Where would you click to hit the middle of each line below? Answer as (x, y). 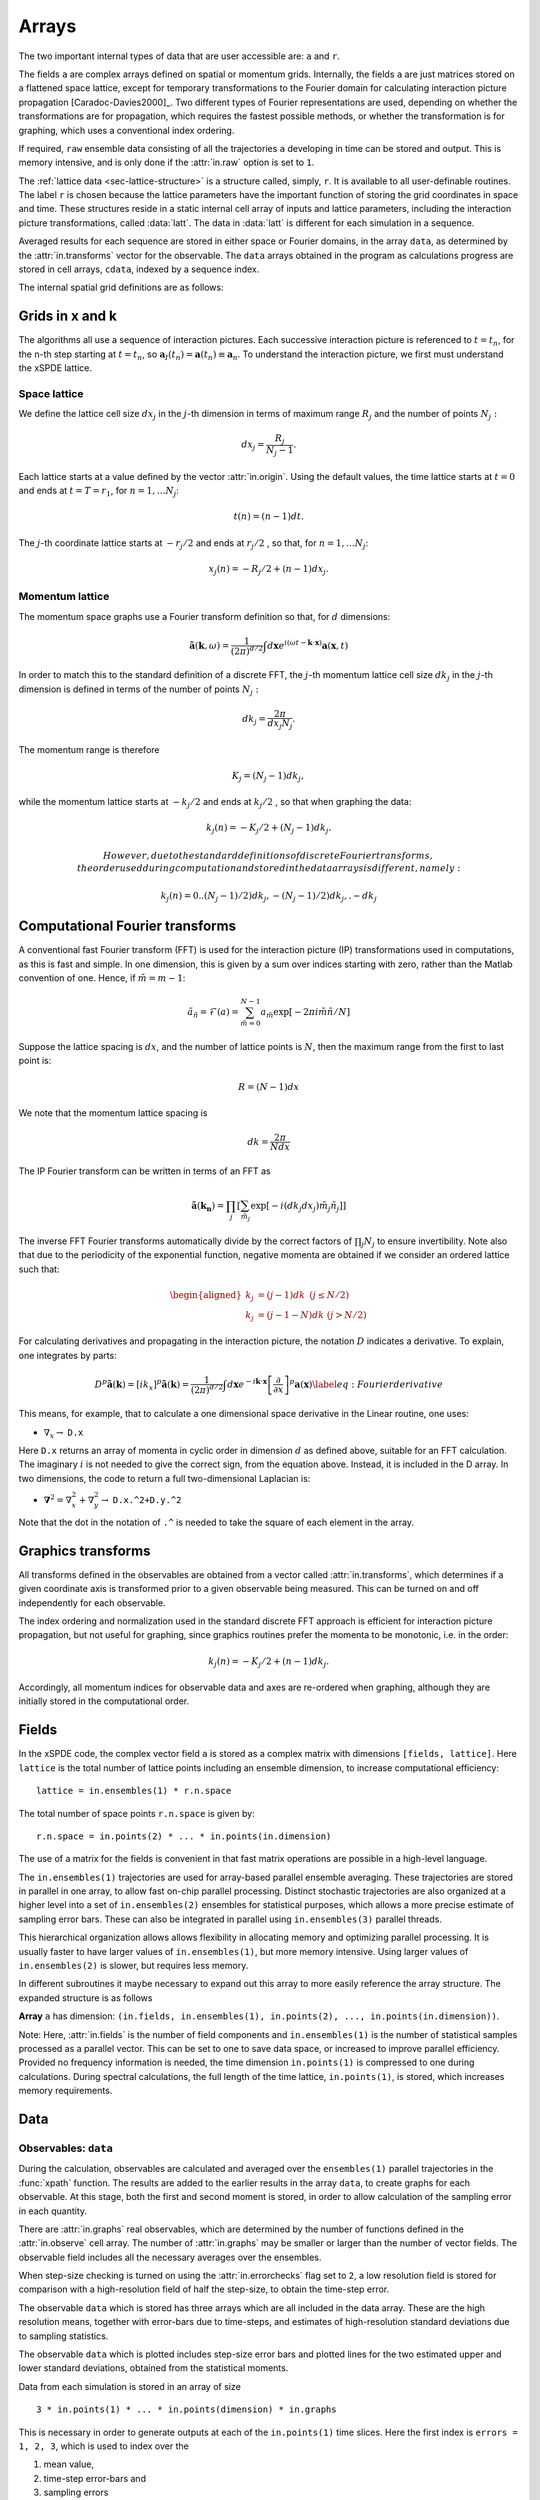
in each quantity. (53, 2211)
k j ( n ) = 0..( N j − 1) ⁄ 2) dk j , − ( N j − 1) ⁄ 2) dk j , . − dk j (268, 897)
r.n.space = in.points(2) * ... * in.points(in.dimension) (184, 1836)
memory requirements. (65, 2091)
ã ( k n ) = (208, 1207)
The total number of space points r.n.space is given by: (136, 1813)
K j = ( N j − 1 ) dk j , (267, 777)
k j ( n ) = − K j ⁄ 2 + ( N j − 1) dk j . (268, 829)
